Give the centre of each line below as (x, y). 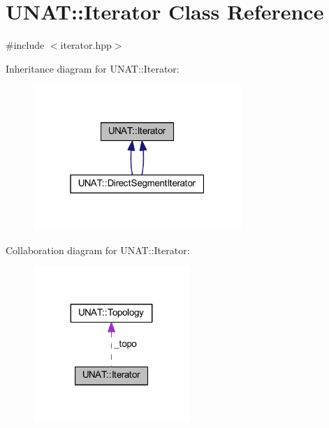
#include (25, 45)
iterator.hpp (86, 45)
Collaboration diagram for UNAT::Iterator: (98, 250)
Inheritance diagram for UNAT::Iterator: (93, 68)
